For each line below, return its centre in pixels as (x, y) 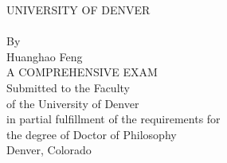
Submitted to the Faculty (68, 87)
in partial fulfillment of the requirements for (113, 119)
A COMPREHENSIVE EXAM (82, 72)
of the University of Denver (73, 103)
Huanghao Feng (45, 56)
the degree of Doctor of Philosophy (92, 134)
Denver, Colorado (49, 150)
